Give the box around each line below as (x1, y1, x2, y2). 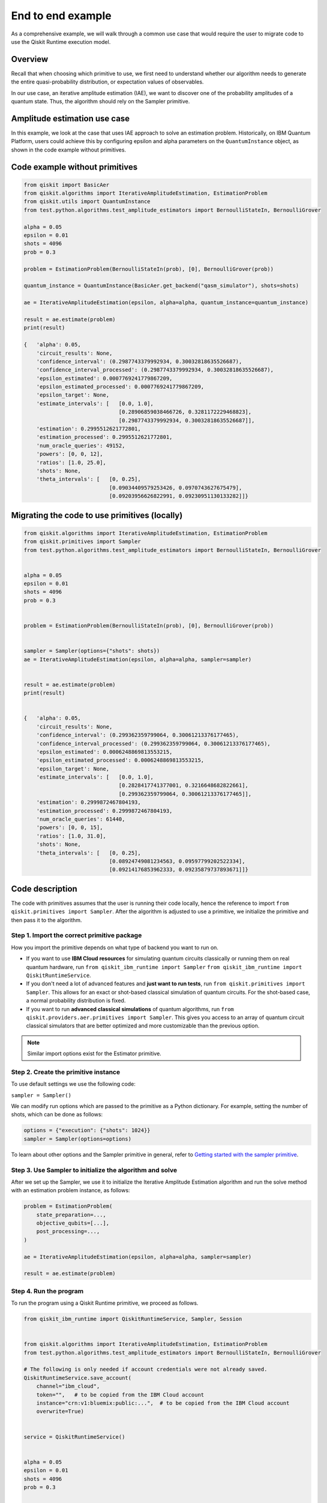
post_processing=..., (36, 1228, 100, 1235)
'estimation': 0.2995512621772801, (36, 426, 141, 432)
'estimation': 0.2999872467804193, (36, 799, 141, 806)
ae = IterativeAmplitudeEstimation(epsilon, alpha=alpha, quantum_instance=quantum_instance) (23, 299, 309, 306)
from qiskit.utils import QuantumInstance (23, 198, 151, 205)
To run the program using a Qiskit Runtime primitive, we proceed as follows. (11, 1299, 199, 1307)
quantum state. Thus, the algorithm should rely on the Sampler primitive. (11, 98, 190, 105)
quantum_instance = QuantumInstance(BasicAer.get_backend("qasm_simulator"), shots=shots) (23, 283, 299, 289)
